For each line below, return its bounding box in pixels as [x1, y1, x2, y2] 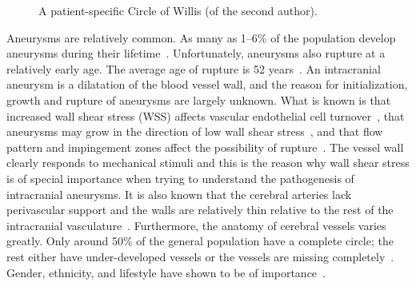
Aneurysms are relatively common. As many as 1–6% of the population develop [6, 29, 396, 46]
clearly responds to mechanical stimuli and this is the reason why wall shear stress [6, 154, 410, 171]
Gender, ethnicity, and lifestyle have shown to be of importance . [6, 264, 326, 280]
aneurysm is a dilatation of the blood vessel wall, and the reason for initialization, [6, 76, 408, 93]
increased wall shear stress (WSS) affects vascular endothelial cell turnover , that [6, 107, 405, 124]
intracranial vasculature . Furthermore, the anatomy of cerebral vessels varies [6, 216, 386, 233]
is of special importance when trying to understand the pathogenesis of [6, 169, 354, 186]
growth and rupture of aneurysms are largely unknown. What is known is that [6, 91, 391, 108]
